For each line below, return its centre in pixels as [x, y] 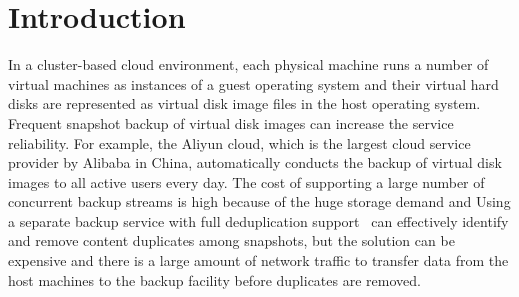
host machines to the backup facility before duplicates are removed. [214, 279]
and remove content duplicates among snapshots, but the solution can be [231, 240]
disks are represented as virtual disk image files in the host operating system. [244, 103]
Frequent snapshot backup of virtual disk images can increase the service [231, 122]
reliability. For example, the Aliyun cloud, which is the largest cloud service [239, 142]
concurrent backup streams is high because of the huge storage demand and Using [259, 201]
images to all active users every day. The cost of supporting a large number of [246, 181]
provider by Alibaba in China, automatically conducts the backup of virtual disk [255, 162]
